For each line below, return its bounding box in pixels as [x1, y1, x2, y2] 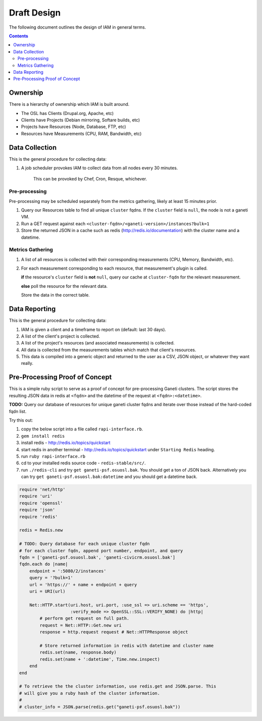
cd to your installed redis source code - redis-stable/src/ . [21, 460, 146, 466]
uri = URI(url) [29, 589, 65, 594]
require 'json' [19, 507, 55, 513]
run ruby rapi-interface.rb [21, 453, 86, 459]
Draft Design [9, 7, 61, 18]
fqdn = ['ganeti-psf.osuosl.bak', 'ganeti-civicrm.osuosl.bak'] [19, 555, 176, 560]
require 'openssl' [19, 500, 63, 506]
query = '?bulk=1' [29, 575, 73, 581]
